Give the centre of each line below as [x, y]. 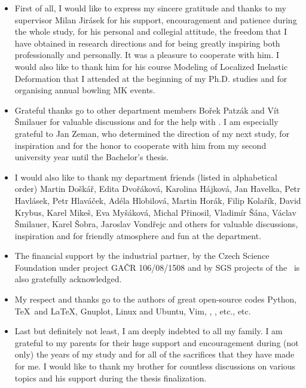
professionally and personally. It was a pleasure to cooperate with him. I [147, 55]
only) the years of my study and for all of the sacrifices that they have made [154, 354]
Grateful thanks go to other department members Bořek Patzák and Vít [147, 110]
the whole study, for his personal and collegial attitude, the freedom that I [151, 31]
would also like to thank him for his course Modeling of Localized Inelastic [151, 66]
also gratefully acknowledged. [68, 279]
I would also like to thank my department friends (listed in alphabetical [146, 177]
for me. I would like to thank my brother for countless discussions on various [155, 366]
